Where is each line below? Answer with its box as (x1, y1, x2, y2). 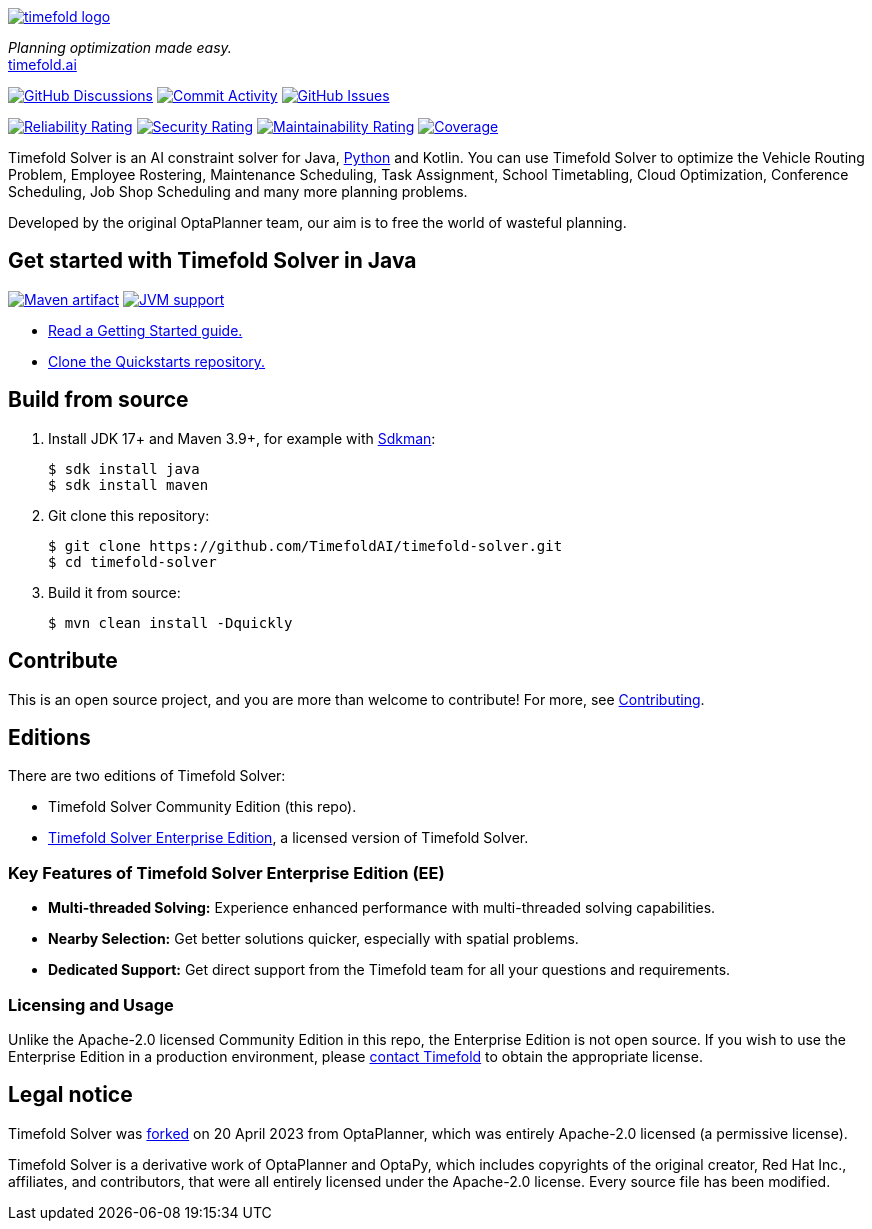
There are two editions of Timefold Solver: (8, 767, 286, 785)
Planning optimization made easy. (8, 39, 232, 56)
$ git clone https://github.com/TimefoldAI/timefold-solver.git (48, 537, 563, 554)
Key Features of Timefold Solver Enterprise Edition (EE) (8, 862, 445, 883)
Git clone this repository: (48, 506, 210, 524)
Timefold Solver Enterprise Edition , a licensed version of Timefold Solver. (48, 829, 529, 847)
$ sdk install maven (48, 476, 209, 493)
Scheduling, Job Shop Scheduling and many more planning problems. (8, 183, 468, 200)
